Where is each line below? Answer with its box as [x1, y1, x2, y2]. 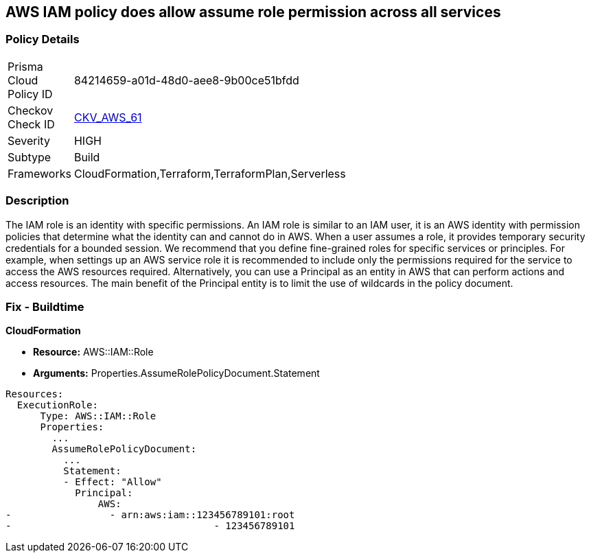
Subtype [8, 150, 51, 164]
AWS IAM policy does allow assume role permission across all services [5, 3, 501, 21]
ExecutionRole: [16, 399, 98, 411]
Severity [8, 133, 50, 148]
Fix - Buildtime [5, 299, 84, 314]
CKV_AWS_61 [73, 110, 142, 124]
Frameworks [8, 166, 71, 181]
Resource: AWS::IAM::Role [33, 346, 154, 358]
